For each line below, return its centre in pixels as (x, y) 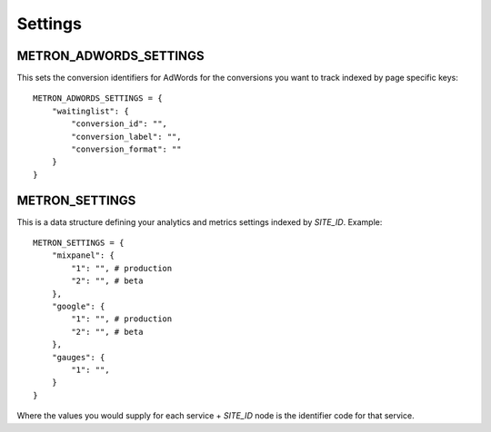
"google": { (78, 307)
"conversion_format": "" (126, 149)
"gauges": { (78, 357)
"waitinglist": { (90, 111)
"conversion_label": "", (126, 137)
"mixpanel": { (83, 255)
